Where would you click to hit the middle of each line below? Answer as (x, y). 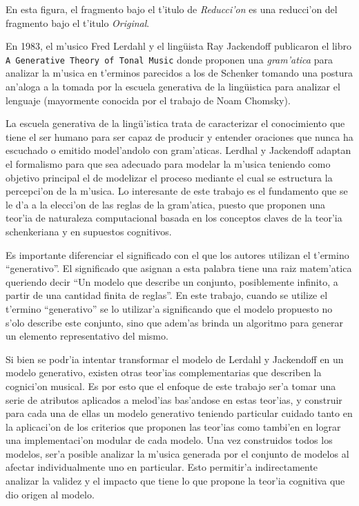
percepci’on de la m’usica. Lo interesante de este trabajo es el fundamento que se (177, 191)
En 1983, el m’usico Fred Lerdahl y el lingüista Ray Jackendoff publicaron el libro (179, 46)
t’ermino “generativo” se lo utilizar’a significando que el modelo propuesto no (169, 308)
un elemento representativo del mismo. (87, 336)
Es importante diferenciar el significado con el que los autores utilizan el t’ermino (177, 254)
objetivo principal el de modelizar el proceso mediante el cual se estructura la (169, 177)
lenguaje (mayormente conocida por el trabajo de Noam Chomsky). (148, 100)
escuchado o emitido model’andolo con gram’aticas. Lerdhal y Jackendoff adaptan (178, 150)
